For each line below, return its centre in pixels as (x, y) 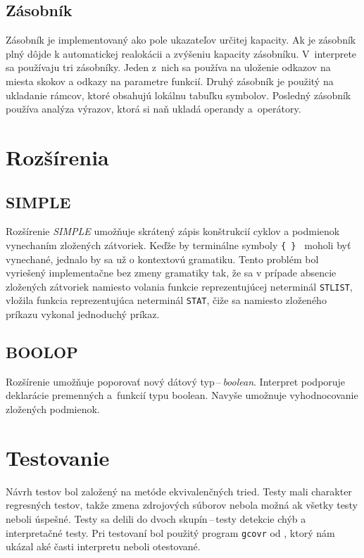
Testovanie (58, 457)
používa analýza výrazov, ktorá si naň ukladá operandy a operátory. (153, 109)
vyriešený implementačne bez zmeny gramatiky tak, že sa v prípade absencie (171, 273)
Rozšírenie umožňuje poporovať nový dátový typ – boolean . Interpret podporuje (176, 381)
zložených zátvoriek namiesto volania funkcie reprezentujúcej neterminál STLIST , (179, 286)
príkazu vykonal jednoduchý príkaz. (83, 314)
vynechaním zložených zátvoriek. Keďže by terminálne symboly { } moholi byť (178, 245)
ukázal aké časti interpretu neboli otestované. (103, 546)
